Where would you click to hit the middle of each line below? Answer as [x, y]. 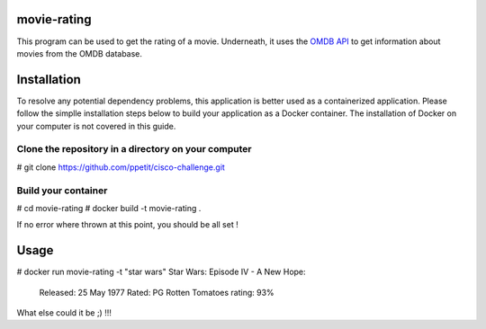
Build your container [62, 191]
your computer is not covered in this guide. [96, 126]
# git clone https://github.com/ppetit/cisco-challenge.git [121, 167]
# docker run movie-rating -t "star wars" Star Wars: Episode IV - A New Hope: [161, 272]
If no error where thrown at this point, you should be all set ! [127, 225]
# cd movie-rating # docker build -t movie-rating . [109, 208]
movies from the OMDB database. [80, 53]
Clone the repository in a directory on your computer [134, 149]
